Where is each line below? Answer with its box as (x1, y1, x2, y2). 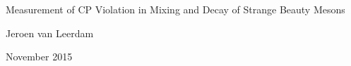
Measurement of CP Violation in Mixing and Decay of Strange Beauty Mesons (6, 2, 345, 16)
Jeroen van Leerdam (6, 25, 94, 40)
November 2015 (6, 49, 73, 64)
